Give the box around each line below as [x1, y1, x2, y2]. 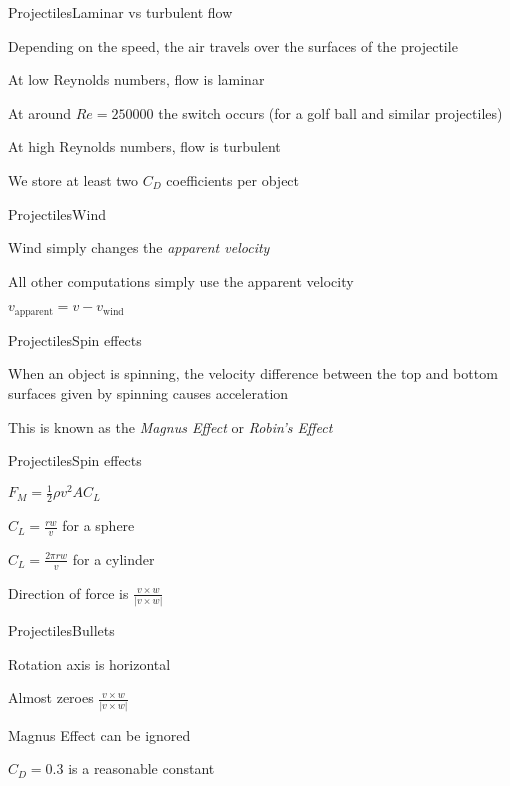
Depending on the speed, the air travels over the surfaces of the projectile [8, 35, 458, 56]
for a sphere [62, 515, 135, 536]
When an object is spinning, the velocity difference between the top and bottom [8, 363, 498, 384]
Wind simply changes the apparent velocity [8, 237, 270, 258]
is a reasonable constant [68, 758, 215, 779]
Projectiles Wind [8, 203, 106, 224]
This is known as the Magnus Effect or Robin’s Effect [8, 416, 333, 437]
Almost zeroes [8, 687, 94, 708]
